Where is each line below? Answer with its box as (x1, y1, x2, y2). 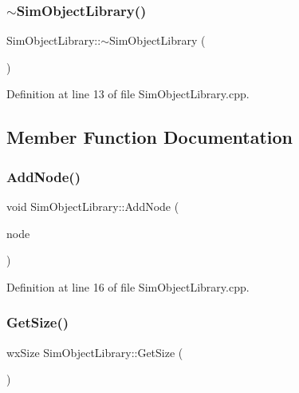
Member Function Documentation (6, 125, 293, 149)
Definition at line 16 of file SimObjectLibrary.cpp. (6, 278, 250, 295)
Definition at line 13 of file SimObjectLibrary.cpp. (6, 85, 250, 102)
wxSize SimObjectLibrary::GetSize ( (6, 343, 183, 360)
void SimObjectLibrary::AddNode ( (6, 198, 179, 214)
